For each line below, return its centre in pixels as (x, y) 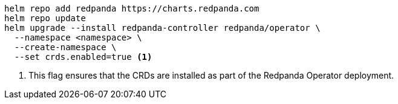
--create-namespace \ (65, 47)
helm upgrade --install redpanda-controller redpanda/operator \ (162, 28)
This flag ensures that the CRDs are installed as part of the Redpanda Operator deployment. (211, 75)
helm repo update (45, 18)
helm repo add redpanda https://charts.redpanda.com (132, 8)
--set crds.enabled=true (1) (83, 57)
